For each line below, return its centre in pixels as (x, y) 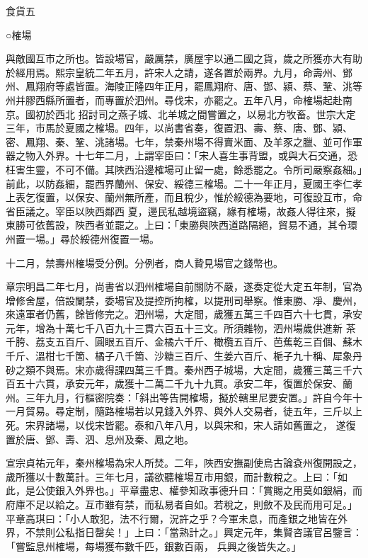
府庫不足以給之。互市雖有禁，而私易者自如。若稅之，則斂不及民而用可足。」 (182, 504)
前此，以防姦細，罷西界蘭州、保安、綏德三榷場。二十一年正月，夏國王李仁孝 (184, 183)
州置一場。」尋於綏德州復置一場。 (82, 238)
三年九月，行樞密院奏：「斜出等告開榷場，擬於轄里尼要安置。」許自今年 (189, 397)
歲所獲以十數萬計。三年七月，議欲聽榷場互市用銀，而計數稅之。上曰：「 (172, 476)
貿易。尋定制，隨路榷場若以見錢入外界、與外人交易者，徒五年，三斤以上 (194, 411)
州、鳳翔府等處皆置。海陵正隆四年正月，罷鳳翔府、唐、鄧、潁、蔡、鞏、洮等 (184, 86)
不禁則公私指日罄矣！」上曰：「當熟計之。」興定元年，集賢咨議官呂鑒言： (194, 532)
